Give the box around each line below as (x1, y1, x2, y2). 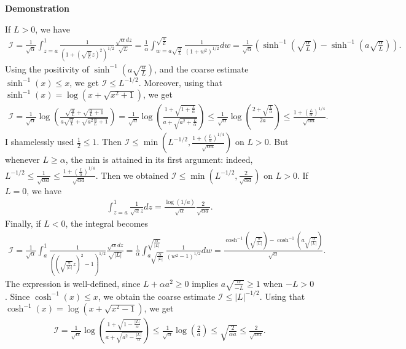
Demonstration (5, 2, 69, 14)
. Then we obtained (95, 168, 169, 181)
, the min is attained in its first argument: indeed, (65, 153, 253, 166)
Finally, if (5, 216, 41, 229)
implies (192, 276, 219, 289)
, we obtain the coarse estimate (98, 289, 216, 302)
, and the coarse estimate (154, 62, 249, 75)
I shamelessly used (5, 135, 74, 148)
